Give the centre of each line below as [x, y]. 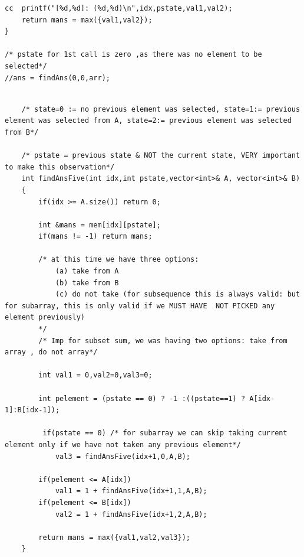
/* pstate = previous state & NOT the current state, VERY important [161, 156]
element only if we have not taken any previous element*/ [123, 444]
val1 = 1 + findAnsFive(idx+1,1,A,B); [131, 491]
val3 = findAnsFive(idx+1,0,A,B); [123, 456]
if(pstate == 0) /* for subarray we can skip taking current [165, 433]
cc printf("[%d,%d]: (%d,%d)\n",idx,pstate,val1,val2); [119, 8]
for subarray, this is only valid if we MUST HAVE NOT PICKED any [140, 306]
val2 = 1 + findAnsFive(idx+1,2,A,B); [131, 514]
